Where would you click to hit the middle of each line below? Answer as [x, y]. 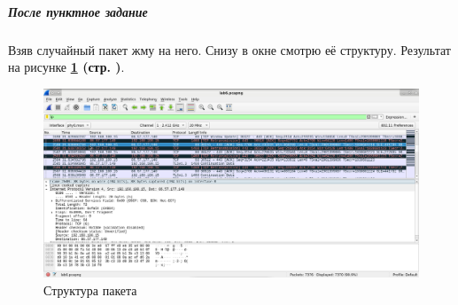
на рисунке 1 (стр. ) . [66, 67]
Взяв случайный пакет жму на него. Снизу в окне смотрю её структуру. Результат [229, 49]
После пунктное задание [78, 11]
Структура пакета [90, 289]
